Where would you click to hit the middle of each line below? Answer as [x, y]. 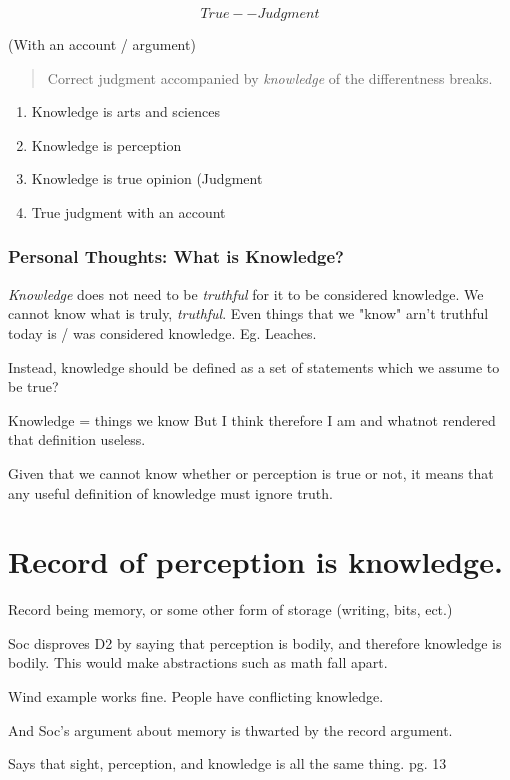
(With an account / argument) [102, 44]
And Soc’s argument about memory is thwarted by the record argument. [230, 729]
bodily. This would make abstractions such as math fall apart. [198, 662]
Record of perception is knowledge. [255, 561]
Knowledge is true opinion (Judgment [147, 178]
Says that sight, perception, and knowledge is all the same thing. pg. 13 [227, 763]
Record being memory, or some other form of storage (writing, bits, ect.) [230, 609]
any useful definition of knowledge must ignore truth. [170, 492]
